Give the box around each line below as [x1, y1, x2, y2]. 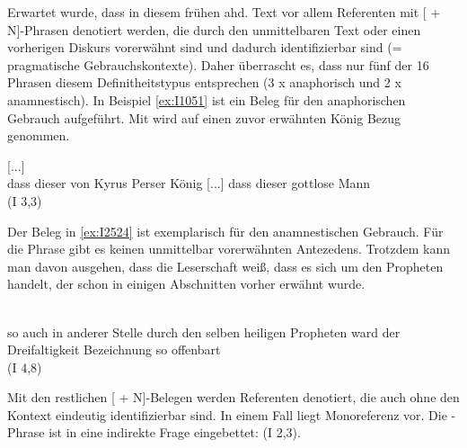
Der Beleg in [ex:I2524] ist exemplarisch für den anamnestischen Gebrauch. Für [7, 221, 444, 240]
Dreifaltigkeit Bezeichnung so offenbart [7, 340, 221, 359]
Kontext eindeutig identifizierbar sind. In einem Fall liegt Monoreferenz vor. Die [7, 405, 447, 424]
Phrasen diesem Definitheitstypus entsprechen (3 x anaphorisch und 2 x [7, 73, 401, 92]
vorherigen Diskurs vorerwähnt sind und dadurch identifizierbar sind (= [7, 38, 402, 57]
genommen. [7, 126, 70, 145]
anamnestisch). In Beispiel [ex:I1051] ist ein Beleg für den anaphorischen [7, 90, 406, 109]
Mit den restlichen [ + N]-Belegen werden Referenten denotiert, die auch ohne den [7, 388, 460, 407]
